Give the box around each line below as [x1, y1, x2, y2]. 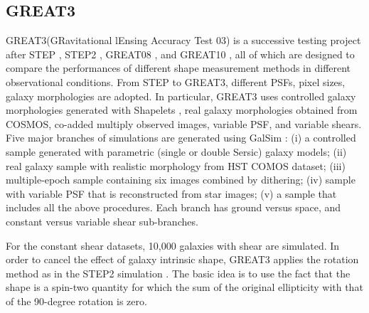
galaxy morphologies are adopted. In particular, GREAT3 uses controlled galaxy [6, 88, 356, 103]
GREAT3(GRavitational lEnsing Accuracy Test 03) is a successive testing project [6, 33, 361, 48]
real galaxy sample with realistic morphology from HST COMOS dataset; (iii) [6, 158, 346, 173]
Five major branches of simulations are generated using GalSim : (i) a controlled [6, 130, 356, 145]
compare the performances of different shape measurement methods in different [6, 60, 351, 75]
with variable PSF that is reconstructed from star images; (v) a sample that [6, 186, 337, 201]
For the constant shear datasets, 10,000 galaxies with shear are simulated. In [6, 238, 340, 253]
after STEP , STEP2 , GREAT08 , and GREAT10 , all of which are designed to [6, 46, 355, 61]
